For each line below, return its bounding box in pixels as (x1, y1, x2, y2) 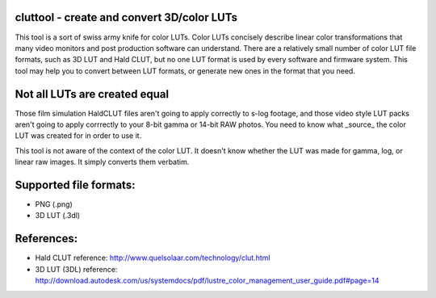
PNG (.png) (35, 199, 73, 209)
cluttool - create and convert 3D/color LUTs (15, 10, 238, 24)
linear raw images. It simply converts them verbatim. (15, 157, 190, 167)
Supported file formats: (15, 178, 136, 191)
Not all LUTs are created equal (15, 87, 170, 101)
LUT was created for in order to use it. (15, 131, 142, 141)
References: (15, 232, 78, 246)
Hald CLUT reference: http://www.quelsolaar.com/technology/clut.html (35, 253, 270, 262)
